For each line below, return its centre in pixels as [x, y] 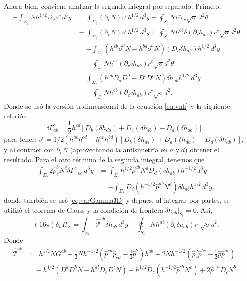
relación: [16, 115]
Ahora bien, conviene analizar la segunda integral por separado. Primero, [113, 6]
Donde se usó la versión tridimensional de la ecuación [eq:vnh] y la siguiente [117, 106]
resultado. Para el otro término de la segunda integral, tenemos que [104, 159]
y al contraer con [29, 150]
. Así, [204, 209]
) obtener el [202, 150]
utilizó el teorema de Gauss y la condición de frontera [84, 209]
